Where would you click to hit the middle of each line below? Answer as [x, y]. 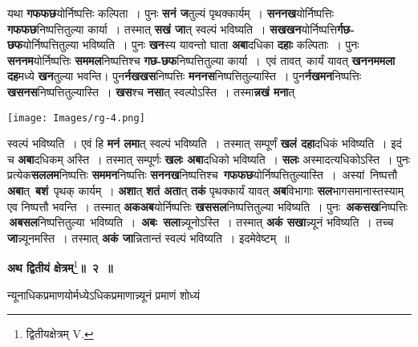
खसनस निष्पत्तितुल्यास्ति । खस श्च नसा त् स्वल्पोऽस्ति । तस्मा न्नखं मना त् [151, 91]
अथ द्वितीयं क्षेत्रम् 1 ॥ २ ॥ [60, 267]
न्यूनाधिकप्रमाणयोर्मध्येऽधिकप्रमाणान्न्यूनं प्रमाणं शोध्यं [103, 294]
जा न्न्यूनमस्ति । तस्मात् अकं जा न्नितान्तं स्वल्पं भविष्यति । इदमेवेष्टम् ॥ [148, 237]
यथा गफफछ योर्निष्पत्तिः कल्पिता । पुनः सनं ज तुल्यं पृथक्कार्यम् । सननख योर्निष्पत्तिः [171, 13]
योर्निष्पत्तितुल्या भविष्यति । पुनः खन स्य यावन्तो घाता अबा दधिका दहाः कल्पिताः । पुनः [191, 45]
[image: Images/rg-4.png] [76, 118]
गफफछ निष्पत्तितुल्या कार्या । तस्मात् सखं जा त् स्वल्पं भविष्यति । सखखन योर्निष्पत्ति [172, 29]
